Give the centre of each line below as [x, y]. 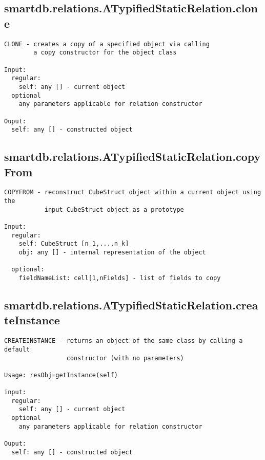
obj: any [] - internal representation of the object [112, 252]
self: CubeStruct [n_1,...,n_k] [74, 244]
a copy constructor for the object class [105, 53]
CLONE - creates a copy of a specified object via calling [107, 44]
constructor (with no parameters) [125, 358]
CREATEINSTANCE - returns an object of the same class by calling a [124, 341]
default [17, 349]
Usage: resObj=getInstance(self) [61, 375]
